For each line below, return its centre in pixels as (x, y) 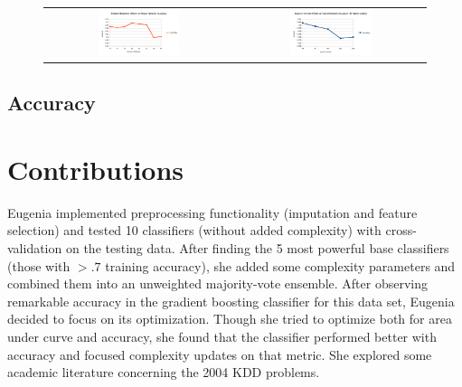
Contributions (96, 169)
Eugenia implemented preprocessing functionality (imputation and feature (212, 212)
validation (35, 248)
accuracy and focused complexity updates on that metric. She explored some (220, 354)
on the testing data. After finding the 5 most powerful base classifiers (257, 248)
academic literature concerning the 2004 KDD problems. (164, 372)
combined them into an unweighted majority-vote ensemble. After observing (217, 283)
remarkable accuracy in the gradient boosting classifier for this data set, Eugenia (231, 301)
